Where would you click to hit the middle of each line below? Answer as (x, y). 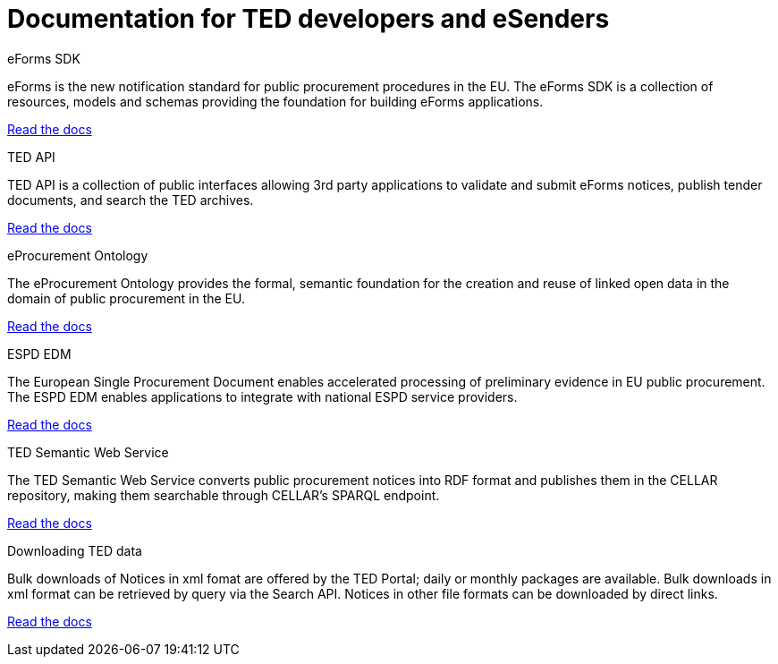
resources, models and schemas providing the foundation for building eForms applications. (275, 101)
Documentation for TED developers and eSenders (309, 19)
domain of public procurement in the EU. (126, 298)
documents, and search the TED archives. (131, 200)
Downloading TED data (75, 550)
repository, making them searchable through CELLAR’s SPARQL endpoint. (224, 495)
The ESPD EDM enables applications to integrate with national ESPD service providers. (262, 396)
